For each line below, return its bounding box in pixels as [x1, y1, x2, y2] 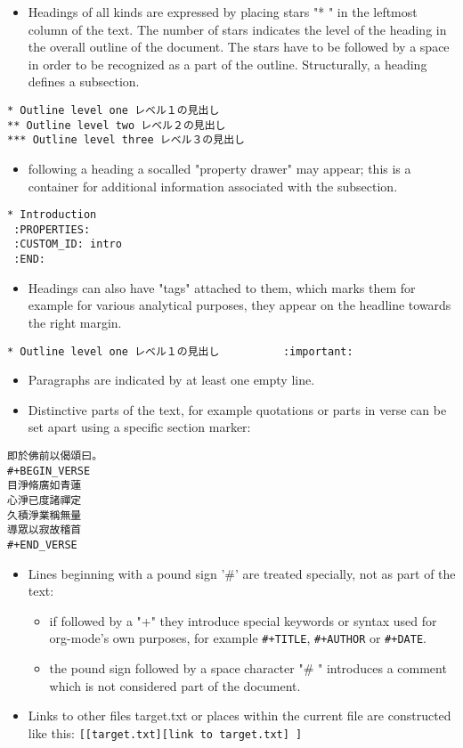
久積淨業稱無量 [7, 508, 82, 522]
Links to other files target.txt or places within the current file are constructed [28, 706, 451, 725]
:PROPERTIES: [13, 223, 91, 236]
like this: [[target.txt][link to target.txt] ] [28, 723, 303, 742]
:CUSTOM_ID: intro [13, 238, 122, 251]
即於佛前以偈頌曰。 [7, 449, 103, 462]
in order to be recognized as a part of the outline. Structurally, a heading [28, 54, 427, 73]
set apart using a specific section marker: [28, 418, 251, 436]
